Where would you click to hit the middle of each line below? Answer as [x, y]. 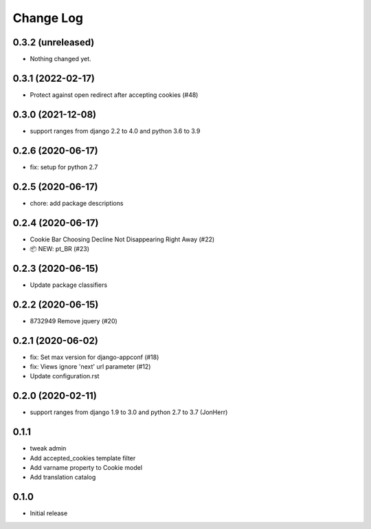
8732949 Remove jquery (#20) [74, 321]
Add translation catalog [63, 477]
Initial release [49, 513]
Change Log [48, 18]
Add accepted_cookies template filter [83, 458]
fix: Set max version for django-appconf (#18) [94, 357]
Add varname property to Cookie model [86, 468]
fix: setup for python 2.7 [64, 167]
